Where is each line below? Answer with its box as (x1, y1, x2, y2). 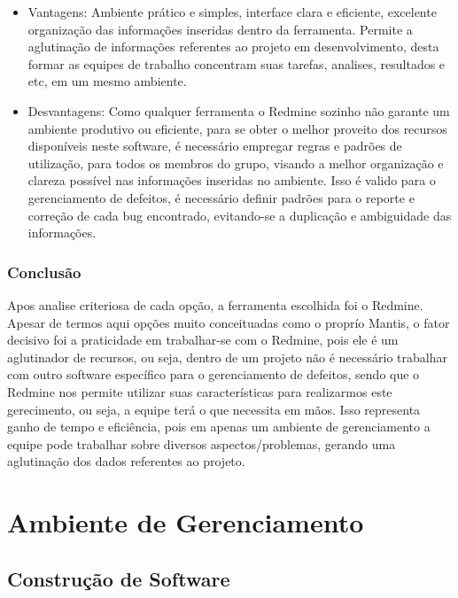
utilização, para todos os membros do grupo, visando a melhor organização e (27, 153, 444, 172)
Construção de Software (7, 564, 230, 592)
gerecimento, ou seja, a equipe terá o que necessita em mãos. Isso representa (7, 400, 421, 418)
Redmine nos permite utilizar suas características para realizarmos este (7, 382, 392, 400)
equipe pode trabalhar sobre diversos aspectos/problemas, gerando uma (7, 434, 396, 453)
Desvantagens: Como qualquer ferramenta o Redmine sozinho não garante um (27, 101, 450, 120)
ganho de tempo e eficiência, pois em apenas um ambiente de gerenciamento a (7, 417, 431, 436)
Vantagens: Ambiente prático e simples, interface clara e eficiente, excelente (27, 3, 437, 20)
